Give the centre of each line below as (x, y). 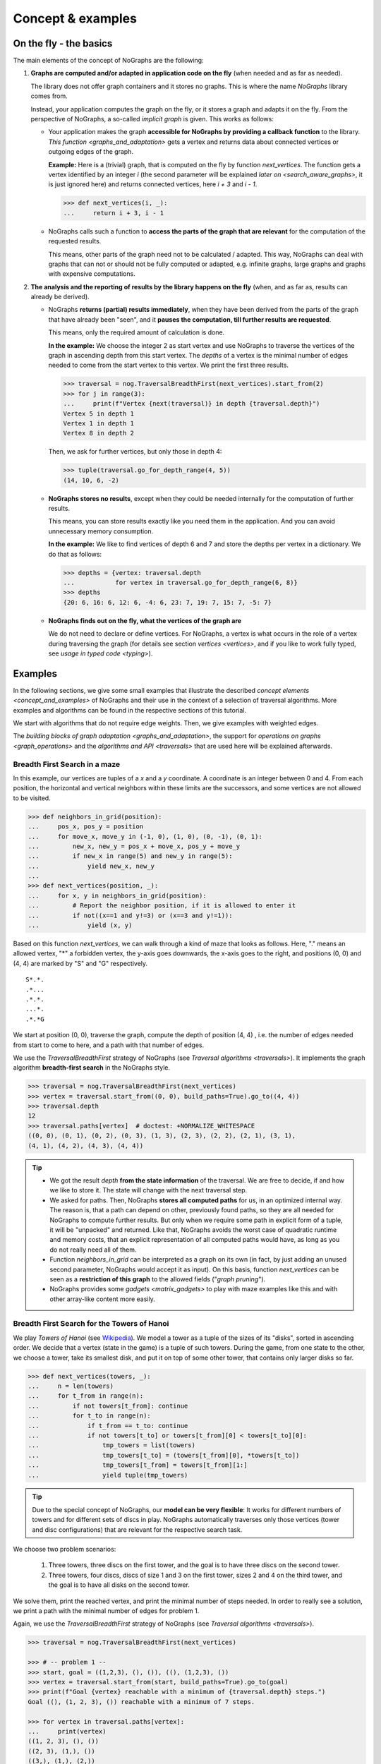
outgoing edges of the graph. (91, 152)
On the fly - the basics (63, 43)
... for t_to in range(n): (89, 1416)
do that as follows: (75, 554)
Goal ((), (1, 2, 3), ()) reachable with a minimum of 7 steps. (141, 1702)
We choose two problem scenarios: (65, 1549)
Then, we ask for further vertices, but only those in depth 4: (135, 452)
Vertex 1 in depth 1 (98, 423)
